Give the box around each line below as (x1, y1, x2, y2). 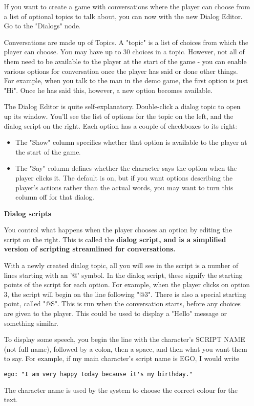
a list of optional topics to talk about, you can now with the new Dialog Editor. (4, 11, 243, 21)
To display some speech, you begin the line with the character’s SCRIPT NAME (4, 334, 245, 344)
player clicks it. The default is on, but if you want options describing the (15, 172, 233, 182)
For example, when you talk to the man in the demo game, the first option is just (4, 75, 248, 86)
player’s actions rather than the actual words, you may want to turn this (15, 182, 233, 192)
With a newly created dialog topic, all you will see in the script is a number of (4, 260, 238, 271)
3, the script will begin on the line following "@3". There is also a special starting (4, 289, 247, 299)
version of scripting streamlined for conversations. (4, 244, 176, 254)
